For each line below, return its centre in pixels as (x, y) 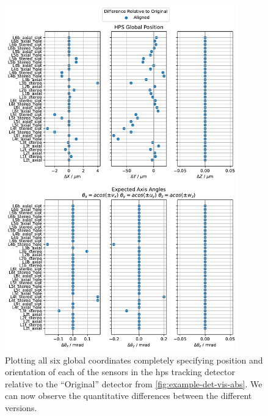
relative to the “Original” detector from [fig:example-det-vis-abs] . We (134, 383)
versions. (21, 407)
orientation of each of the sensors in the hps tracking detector (120, 372)
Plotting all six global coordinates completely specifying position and (134, 360)
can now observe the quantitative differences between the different (129, 396)
